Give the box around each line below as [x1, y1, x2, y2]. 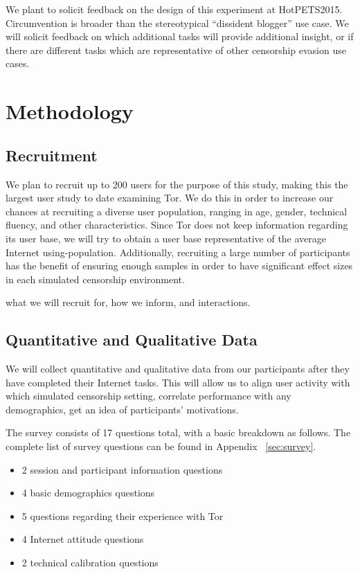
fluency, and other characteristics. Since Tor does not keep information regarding [6, 217, 348, 232]
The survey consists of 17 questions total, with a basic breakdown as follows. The [6, 425, 351, 440]
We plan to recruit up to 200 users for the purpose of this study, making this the [6, 177, 348, 191]
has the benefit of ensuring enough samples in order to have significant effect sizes [6, 258, 353, 273]
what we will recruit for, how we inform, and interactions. [6, 295, 251, 310]
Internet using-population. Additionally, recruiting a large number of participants [6, 244, 350, 259]
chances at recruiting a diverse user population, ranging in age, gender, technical [6, 204, 348, 218]
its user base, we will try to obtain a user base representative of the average [6, 231, 327, 245]
